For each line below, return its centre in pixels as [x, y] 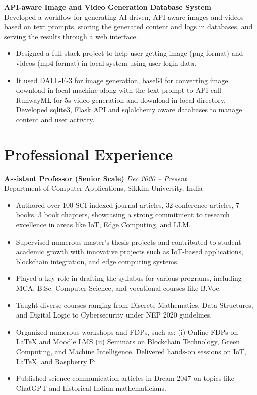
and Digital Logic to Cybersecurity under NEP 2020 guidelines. [114, 315]
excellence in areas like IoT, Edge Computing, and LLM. [103, 225]
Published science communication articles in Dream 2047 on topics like [125, 378]
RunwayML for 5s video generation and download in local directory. [121, 99]
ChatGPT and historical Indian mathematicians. [91, 388]
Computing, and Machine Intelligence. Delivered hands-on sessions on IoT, [131, 351]
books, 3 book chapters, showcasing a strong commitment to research [123, 215]
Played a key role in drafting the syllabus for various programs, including [129, 278]
